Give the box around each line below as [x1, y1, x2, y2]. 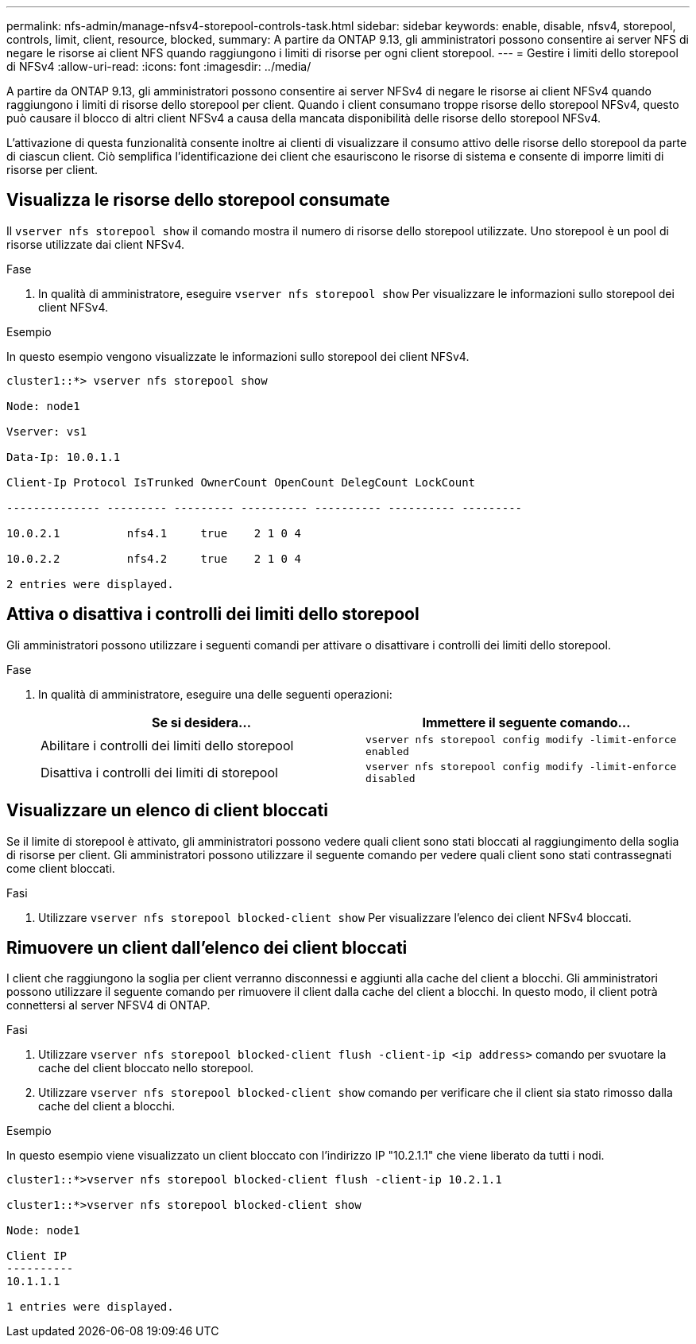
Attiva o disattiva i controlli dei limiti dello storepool [6, 604, 420, 625]
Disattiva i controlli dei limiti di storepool [41, 764, 278, 780]
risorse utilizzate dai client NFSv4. [6, 237, 184, 251]
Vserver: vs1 [6, 424, 87, 438]
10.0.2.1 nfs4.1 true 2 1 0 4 [6, 526, 301, 540]
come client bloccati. [6, 861, 115, 875]
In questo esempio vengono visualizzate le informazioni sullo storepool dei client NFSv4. [6, 349, 470, 363]
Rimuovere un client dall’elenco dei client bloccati [6, 937, 408, 958]
